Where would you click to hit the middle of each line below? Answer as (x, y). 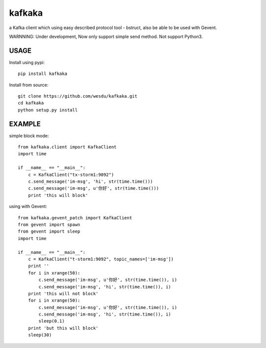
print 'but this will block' (63, 328)
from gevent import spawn (49, 225)
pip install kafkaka (43, 74)
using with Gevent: (28, 207)
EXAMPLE (25, 124)
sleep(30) (40, 335)
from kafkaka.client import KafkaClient (67, 147)
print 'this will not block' (63, 294)
